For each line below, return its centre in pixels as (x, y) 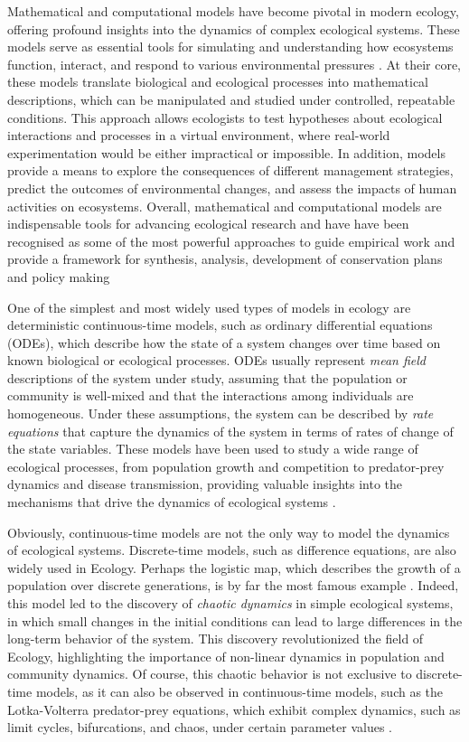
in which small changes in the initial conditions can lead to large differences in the (235, 620)
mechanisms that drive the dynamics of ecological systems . (172, 502)
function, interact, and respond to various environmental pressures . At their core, (234, 64)
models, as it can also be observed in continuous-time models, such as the (239, 691)
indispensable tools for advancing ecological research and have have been (208, 224)
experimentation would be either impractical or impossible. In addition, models (226, 152)
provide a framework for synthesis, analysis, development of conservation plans (225, 259)
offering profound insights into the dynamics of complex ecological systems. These (234, 28)
